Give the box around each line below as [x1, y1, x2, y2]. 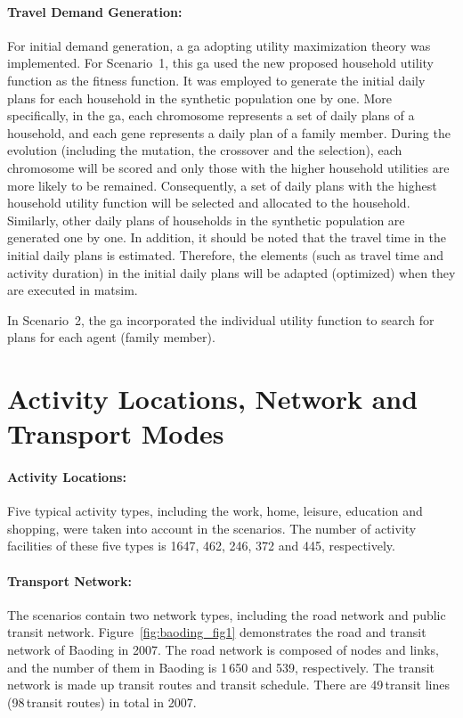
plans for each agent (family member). [7, 328, 215, 347]
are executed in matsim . [7, 281, 138, 299]
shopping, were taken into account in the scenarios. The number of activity [7, 518, 417, 537]
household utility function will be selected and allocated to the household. [7, 193, 410, 212]
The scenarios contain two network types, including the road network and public [7, 605, 446, 624]
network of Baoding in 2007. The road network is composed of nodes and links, [7, 640, 439, 659]
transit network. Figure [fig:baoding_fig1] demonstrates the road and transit [7, 623, 426, 641]
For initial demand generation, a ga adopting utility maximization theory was [7, 36, 431, 54]
